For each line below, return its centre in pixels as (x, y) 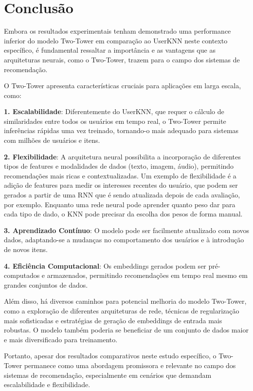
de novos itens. (26, 249)
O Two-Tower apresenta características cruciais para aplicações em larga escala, (123, 86)
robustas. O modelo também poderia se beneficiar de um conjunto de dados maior (126, 330)
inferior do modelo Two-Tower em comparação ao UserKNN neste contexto (116, 40)
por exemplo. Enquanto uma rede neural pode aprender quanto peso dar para (120, 204)
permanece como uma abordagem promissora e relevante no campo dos (130, 365)
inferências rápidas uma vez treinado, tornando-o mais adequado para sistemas (121, 130)
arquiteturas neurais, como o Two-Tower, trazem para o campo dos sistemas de (122, 59)
